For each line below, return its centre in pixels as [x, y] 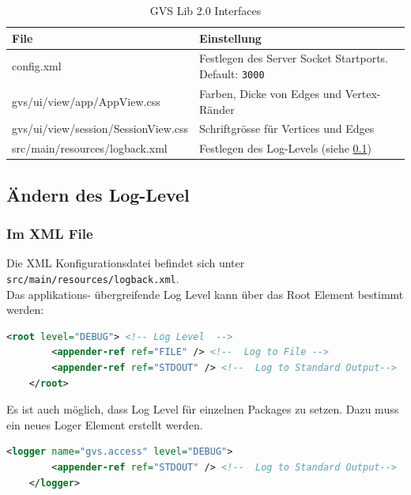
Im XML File [50, 234]
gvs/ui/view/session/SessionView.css [100, 128]
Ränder [217, 109]
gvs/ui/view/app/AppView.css [86, 101]
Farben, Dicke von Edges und [271, 93]
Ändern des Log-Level [98, 194]
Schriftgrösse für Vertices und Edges [287, 128]
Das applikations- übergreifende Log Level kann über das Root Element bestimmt [205, 294]
